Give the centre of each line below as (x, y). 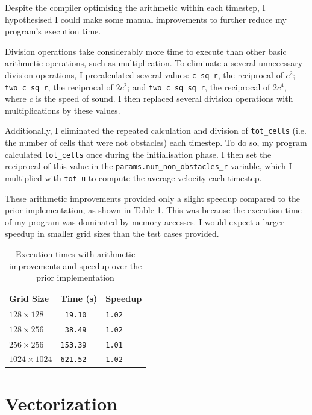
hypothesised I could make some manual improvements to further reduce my (146, 19)
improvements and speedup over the (75, 265)
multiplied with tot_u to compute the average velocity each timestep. (133, 178)
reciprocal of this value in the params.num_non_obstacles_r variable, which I (148, 166)
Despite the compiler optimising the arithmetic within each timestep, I (135, 7)
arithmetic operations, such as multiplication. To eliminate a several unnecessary (154, 63)
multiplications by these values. (63, 110)
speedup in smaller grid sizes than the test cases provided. (112, 233)
